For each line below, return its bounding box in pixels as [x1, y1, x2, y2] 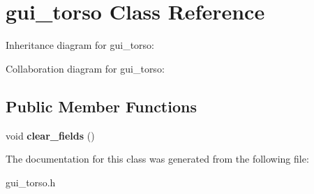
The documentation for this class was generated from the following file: [6, 151, 309, 166]
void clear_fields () [6, 128, 95, 142]
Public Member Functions [6, 95, 197, 117]
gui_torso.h [6, 174, 56, 189]
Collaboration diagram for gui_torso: [6, 61, 165, 75]
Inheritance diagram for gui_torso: [6, 38, 154, 52]
